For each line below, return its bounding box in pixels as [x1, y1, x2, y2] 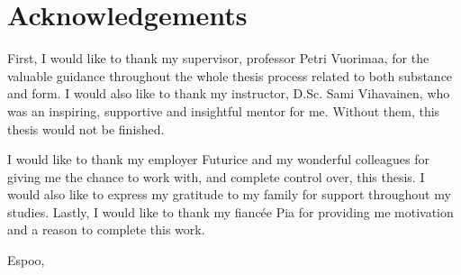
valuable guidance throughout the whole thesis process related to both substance [7, 66, 453, 85]
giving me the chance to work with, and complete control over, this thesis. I [7, 167, 425, 186]
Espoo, [7, 251, 45, 270]
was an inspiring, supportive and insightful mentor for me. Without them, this [7, 101, 440, 120]
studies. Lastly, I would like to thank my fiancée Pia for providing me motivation [7, 202, 454, 221]
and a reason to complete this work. [7, 220, 205, 239]
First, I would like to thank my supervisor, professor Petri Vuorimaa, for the [7, 49, 429, 68]
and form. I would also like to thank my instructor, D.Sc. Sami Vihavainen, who [7, 84, 450, 103]
